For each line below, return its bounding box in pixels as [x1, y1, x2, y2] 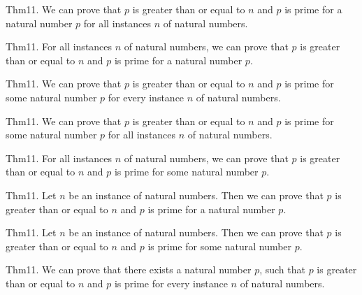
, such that [259, 262, 305, 277]
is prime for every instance [114, 275, 228, 290]
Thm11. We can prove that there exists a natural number [6, 262, 252, 277]
